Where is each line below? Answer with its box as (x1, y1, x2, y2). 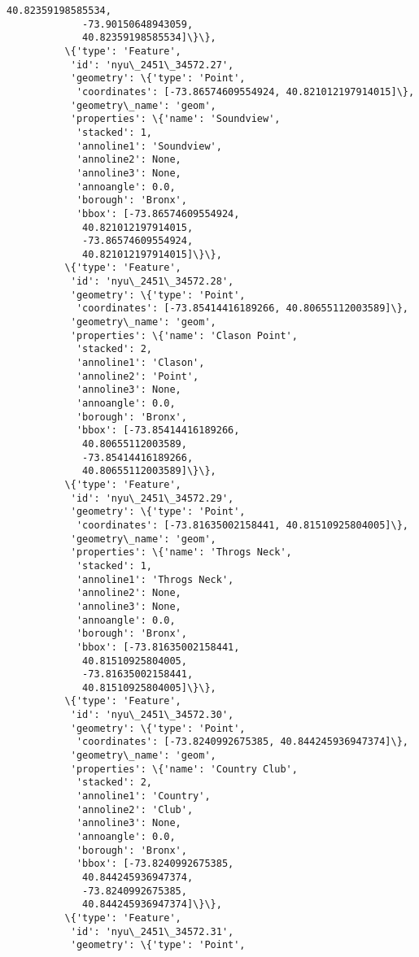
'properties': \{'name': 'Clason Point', (70, 329, 298, 341)
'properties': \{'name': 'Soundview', (70, 113, 281, 125)
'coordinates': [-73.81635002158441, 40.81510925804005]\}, (76, 519, 408, 531)
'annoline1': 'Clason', (76, 357, 205, 369)
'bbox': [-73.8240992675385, (76, 858, 234, 870)
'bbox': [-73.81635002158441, (76, 641, 240, 653)
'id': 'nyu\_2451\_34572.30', (70, 709, 234, 721)
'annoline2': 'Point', (76, 370, 199, 382)
